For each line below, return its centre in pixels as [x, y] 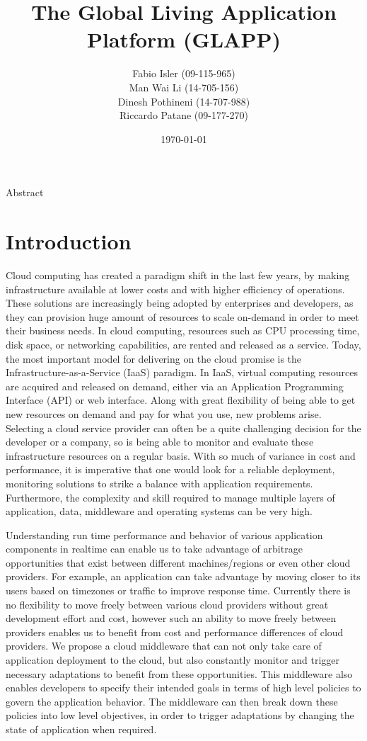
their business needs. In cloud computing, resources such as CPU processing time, [183, 330]
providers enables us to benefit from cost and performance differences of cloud [175, 632]
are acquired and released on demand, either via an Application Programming [175, 386]
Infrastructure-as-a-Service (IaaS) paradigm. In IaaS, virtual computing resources [182, 372]
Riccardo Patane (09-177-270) [184, 115]
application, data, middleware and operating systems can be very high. [159, 511]
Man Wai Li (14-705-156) [184, 87]
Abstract [25, 192]
